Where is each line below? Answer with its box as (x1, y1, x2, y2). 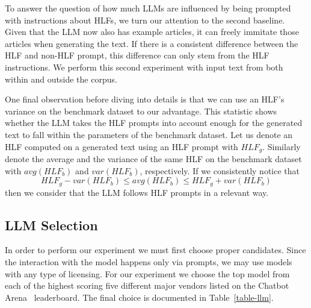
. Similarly (262, 140, 301, 152)
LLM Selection (5, 215, 98, 234)
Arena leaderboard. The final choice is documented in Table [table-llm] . (5, 291, 274, 303)
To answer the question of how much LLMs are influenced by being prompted (5, 2, 291, 14)
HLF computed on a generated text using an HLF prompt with (5, 140, 238, 152)
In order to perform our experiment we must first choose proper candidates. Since (5, 244, 306, 256)
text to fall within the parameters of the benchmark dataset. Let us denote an (5, 128, 293, 140)
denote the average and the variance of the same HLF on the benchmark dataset (5, 152, 302, 165)
